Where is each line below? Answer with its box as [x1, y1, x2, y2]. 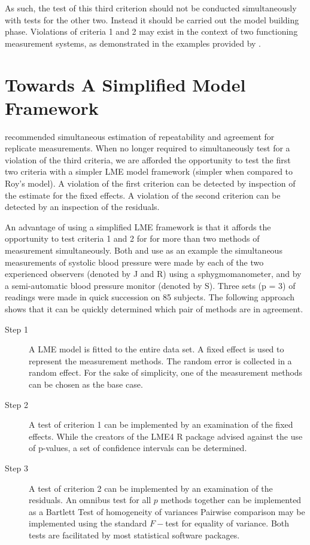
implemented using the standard [29, 517, 147, 529]
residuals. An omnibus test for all [29, 494, 151, 506]
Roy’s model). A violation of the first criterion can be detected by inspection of [5, 177, 296, 190]
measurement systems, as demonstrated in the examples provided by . [5, 36, 262, 49]
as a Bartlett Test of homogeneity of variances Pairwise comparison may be [29, 505, 305, 517]
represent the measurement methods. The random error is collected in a [29, 354, 292, 367]
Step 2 [5, 398, 28, 410]
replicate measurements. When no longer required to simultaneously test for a [5, 142, 290, 154]
